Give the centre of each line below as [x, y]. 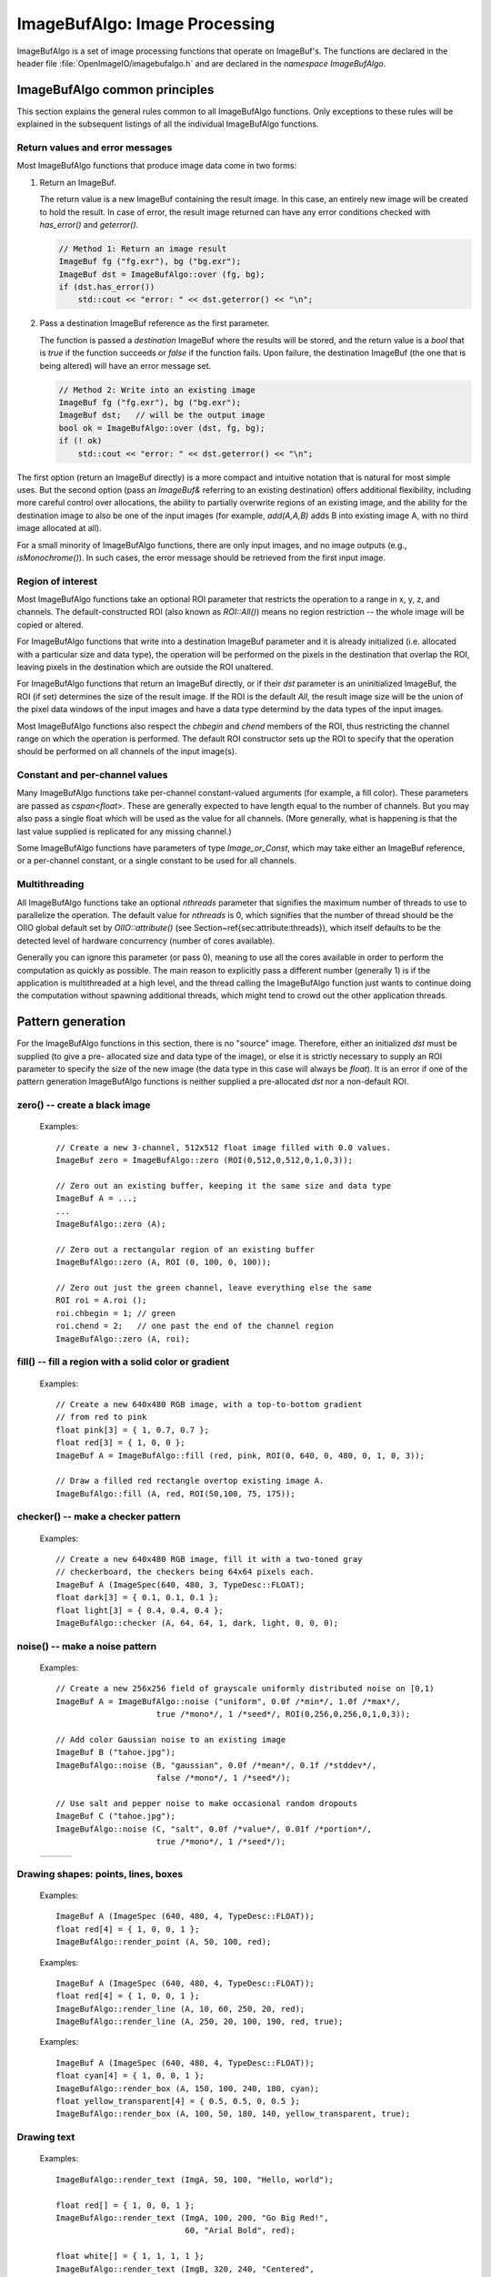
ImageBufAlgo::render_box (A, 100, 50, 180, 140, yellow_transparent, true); [233, 2114]
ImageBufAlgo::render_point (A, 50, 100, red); [164, 1942]
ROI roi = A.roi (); [101, 1301]
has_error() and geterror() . [89, 224]
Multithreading [50, 884]
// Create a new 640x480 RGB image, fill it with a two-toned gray [209, 1559]
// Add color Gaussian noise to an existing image [171, 1739]
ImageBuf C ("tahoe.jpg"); [116, 1816]
